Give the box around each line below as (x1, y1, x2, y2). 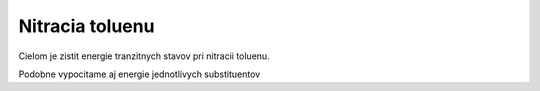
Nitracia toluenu (18, 15, 155, 37)
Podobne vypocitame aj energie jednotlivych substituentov (18, 68, 261, 80)
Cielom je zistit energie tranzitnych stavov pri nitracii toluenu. (18, 50, 270, 62)
